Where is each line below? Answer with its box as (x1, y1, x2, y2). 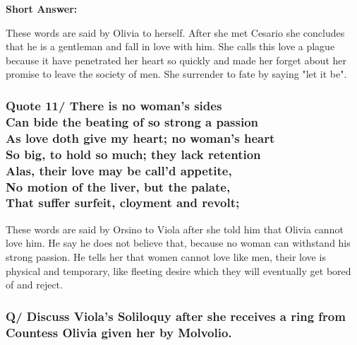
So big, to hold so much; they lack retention (6, 145, 261, 163)
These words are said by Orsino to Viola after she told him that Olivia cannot (6, 221, 344, 236)
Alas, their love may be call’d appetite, (6, 161, 232, 179)
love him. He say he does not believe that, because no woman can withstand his (6, 235, 351, 250)
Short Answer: (6, 1, 78, 16)
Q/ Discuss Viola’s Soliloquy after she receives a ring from (6, 307, 346, 324)
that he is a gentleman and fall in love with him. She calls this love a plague (6, 39, 335, 54)
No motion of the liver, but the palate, (6, 177, 231, 195)
